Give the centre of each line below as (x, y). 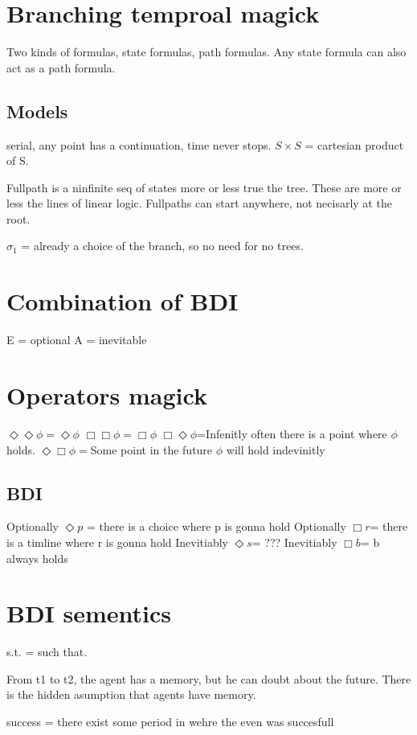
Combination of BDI (123, 301)
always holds (37, 558)
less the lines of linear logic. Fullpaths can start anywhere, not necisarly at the (199, 203)
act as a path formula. (61, 67)
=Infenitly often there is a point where (292, 433)
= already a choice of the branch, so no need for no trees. (162, 246)
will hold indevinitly (276, 449)
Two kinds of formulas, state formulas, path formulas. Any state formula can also (206, 52)
